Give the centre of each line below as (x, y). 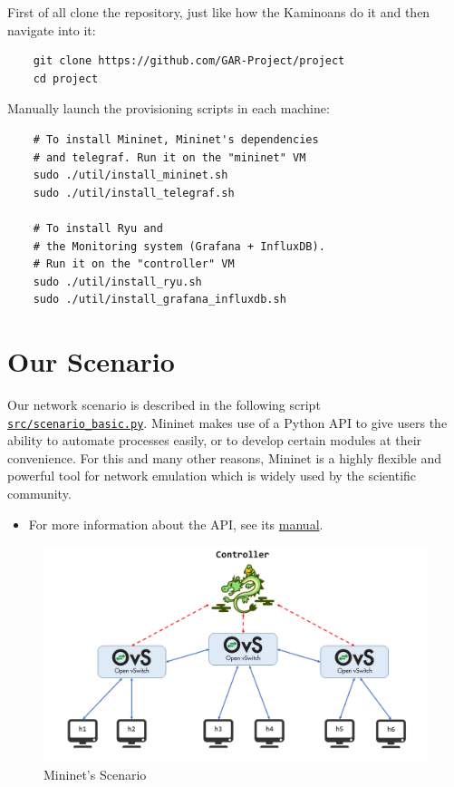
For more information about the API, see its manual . (176, 524)
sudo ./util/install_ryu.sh (117, 282)
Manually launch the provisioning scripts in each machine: (169, 108)
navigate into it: (52, 29)
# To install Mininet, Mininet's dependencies (176, 139)
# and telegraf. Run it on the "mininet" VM (169, 157)
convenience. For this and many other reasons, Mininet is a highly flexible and (224, 457)
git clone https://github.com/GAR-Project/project (189, 61)
